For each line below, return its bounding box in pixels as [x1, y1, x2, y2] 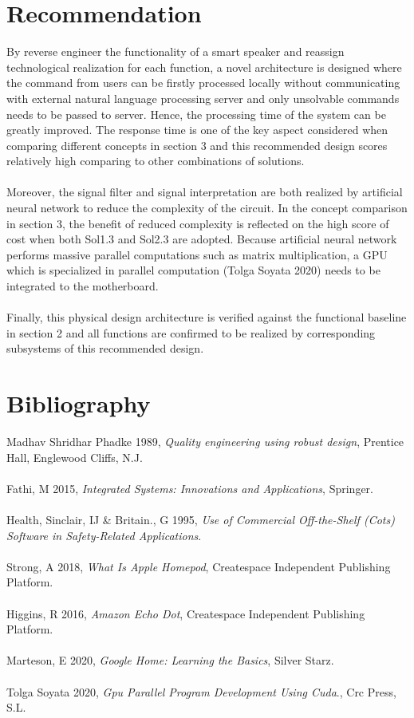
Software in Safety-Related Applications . [6, 527, 202, 543]
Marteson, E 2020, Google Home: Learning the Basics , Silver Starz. [6, 652, 334, 669]
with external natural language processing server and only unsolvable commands [6, 89, 400, 106]
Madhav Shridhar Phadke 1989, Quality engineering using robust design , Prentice [6, 433, 404, 450]
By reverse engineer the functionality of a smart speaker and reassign [6, 43, 345, 60]
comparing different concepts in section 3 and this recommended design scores [6, 136, 388, 153]
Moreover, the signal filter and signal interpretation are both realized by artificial [6, 183, 403, 200]
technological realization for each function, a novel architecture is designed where [6, 58, 402, 75]
